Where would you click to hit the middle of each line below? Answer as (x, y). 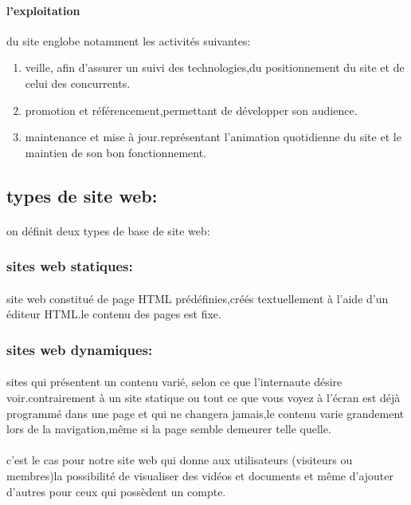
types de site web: (82, 195)
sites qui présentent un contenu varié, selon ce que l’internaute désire (174, 382)
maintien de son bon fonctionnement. (116, 152)
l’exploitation (43, 10)
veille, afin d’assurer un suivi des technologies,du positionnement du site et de (215, 67)
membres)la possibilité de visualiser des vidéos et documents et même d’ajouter (200, 475)
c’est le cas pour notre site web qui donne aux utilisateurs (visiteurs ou (180, 460)
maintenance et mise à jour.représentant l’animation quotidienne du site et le (213, 137)
